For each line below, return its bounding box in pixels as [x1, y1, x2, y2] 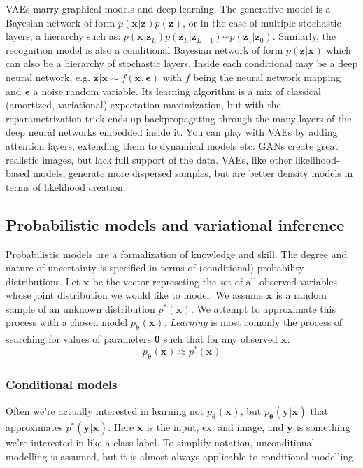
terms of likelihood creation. [6, 179, 126, 194]
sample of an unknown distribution [6, 301, 155, 315]
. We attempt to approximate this [190, 301, 336, 315]
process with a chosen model [6, 315, 128, 329]
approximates [6, 419, 63, 434]
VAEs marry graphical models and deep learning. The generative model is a [6, 1, 331, 15]
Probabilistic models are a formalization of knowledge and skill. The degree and [6, 246, 348, 261]
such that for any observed [164, 331, 278, 346]
